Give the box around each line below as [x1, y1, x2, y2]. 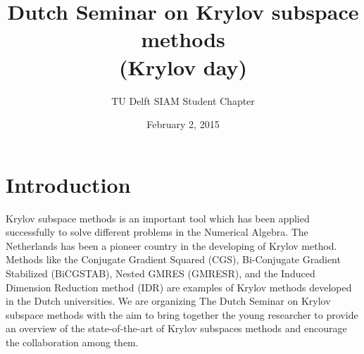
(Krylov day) [118, 52, 248, 81]
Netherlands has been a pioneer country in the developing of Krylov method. [6, 238, 337, 253]
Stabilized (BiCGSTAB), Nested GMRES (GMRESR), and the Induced [6, 266, 315, 280]
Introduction [6, 170, 131, 198]
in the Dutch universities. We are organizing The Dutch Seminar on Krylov [6, 293, 331, 308]
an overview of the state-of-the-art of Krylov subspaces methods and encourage [6, 321, 347, 336]
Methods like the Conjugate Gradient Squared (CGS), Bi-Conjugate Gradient [6, 252, 341, 267]
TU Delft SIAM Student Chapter [111, 93, 255, 108]
